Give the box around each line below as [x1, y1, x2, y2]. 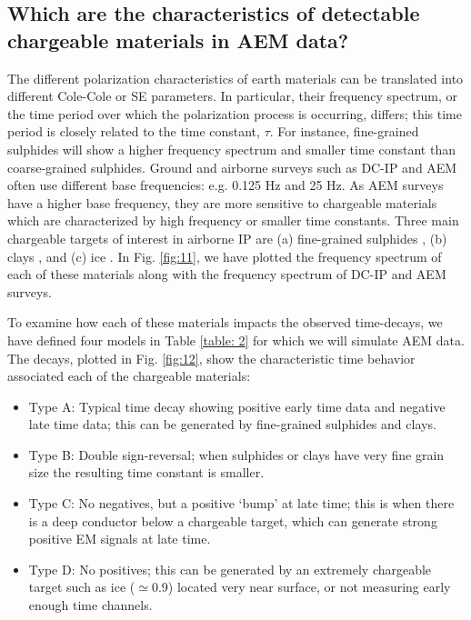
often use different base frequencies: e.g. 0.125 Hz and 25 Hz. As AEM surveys [7, 175, 444, 195]
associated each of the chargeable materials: [7, 366, 251, 385]
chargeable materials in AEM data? [7, 25, 349, 54]
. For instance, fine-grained [269, 122, 419, 141]
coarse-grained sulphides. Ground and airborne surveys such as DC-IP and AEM [7, 157, 457, 176]
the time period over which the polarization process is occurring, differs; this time [7, 104, 462, 123]
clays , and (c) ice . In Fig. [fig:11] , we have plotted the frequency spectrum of [7, 246, 442, 265]
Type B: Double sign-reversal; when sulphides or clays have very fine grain [28, 445, 445, 464]
